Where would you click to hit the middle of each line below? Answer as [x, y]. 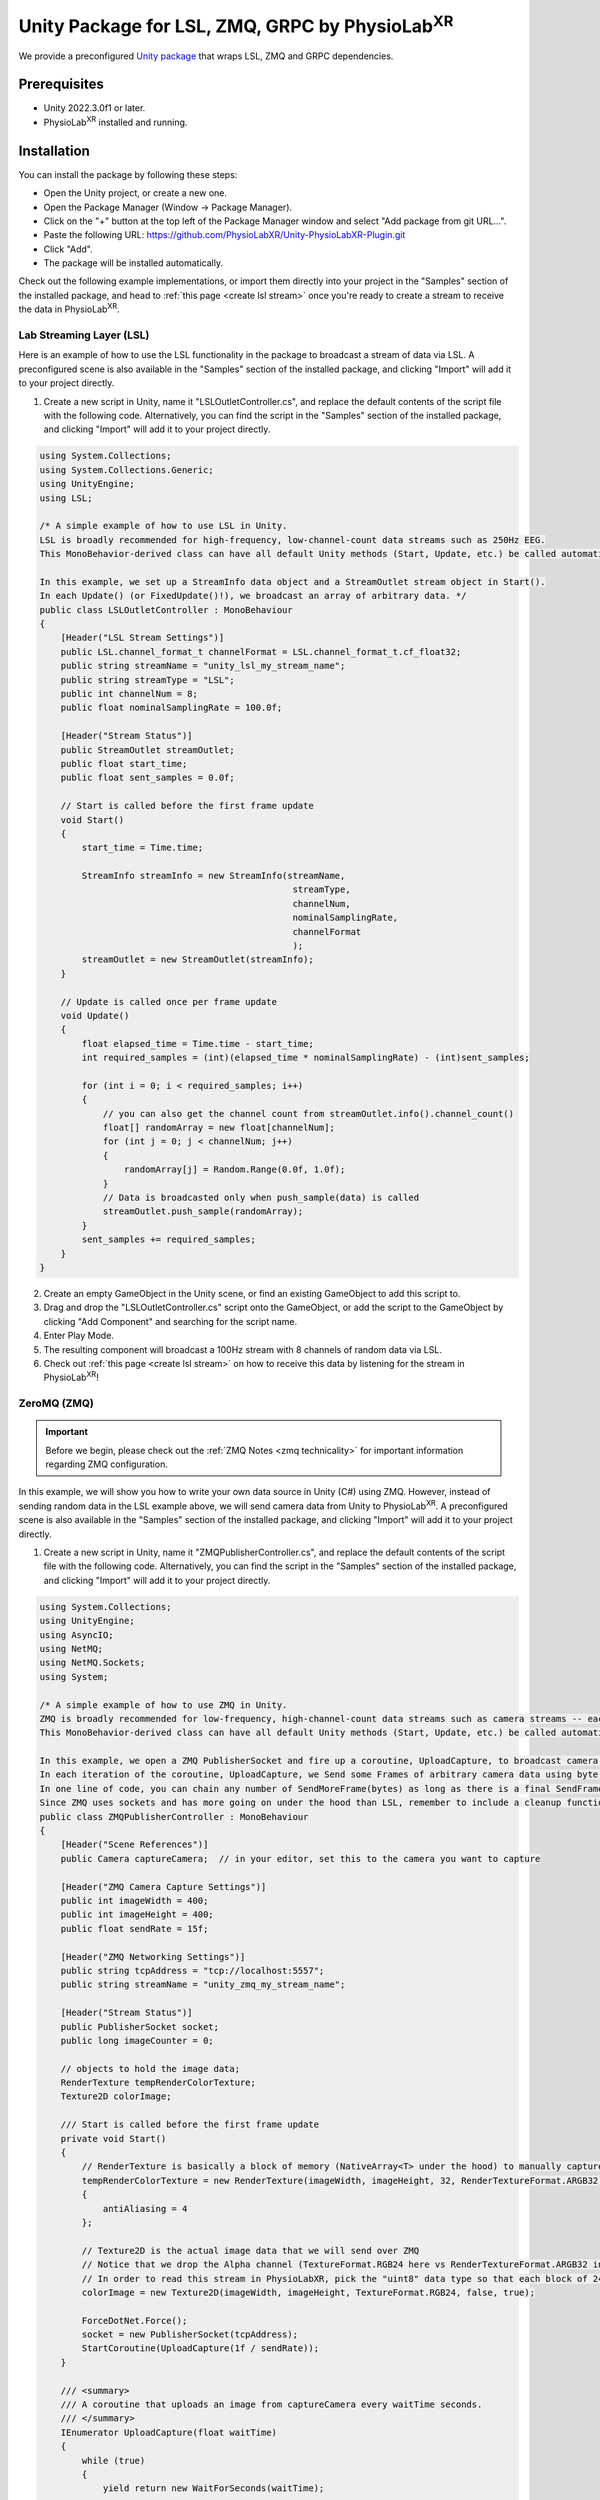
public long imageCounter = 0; [137, 2040]
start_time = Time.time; [142, 848]
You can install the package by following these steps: [128, 174]
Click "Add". [68, 249]
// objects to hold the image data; [150, 2068]
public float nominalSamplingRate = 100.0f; [171, 708]
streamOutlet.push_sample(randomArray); [203, 1211]
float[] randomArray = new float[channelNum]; [218, 1128]
